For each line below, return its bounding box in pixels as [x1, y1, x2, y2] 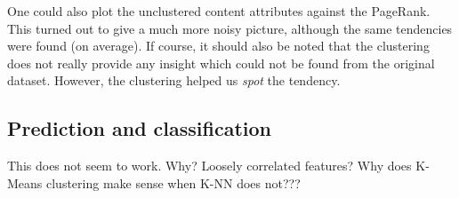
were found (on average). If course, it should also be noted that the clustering [7, 36, 430, 55]
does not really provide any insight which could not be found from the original [7, 53, 435, 72]
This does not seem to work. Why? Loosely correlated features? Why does [7, 156, 412, 175]
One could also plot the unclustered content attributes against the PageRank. [7, 2, 431, 20]
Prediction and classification [7, 115, 272, 142]
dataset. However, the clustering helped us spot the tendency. [7, 71, 341, 90]
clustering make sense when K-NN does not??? [46, 173, 301, 192]
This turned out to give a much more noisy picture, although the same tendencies [7, 19, 453, 37]
